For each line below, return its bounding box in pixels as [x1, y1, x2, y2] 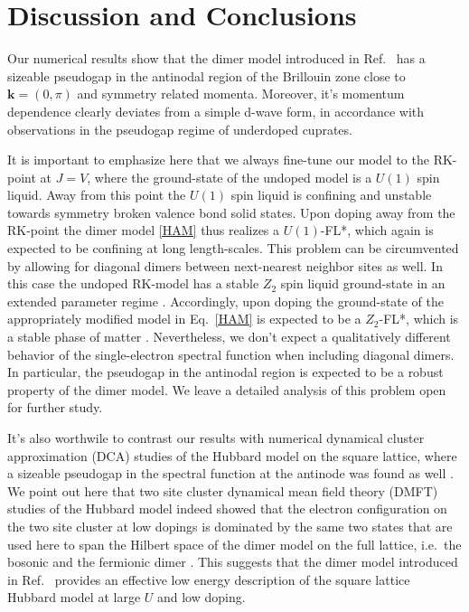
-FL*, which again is [320, 221, 434, 240]
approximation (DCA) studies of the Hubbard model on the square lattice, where [7, 446, 457, 465]
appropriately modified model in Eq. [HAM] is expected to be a [7, 309, 361, 328]
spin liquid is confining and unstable [230, 185, 432, 204]
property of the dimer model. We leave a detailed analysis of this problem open [7, 380, 446, 399]
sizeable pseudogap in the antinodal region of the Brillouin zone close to [7, 66, 406, 85]
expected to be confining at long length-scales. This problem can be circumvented [7, 239, 459, 258]
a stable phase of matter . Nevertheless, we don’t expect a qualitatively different [7, 327, 451, 346]
